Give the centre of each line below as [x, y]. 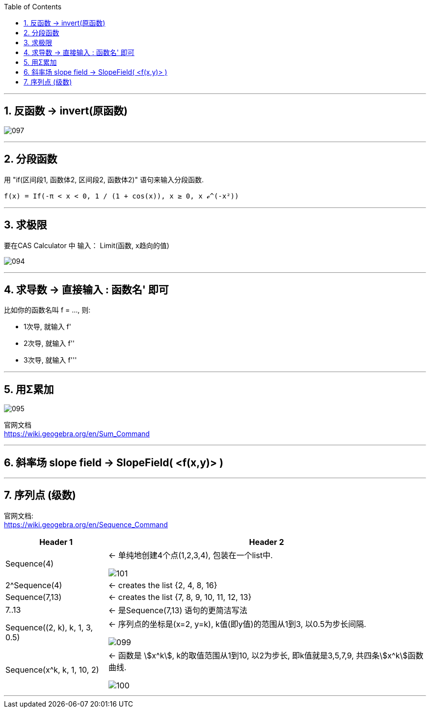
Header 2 [267, 542]
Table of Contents [33, 7]
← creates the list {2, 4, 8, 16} [163, 585]
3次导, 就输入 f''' [50, 360]
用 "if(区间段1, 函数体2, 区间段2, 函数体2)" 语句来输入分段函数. [104, 179]
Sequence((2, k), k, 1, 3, [49, 627]
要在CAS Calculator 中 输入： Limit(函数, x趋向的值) [87, 245]
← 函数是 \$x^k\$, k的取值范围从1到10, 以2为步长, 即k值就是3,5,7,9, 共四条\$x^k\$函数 [266, 655]
